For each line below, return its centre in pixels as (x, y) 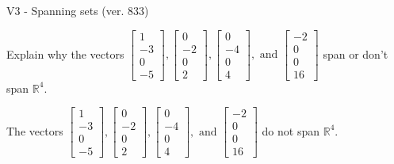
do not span (291, 130)
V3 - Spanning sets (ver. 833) (78, 10)
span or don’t (356, 53)
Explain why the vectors (65, 53)
